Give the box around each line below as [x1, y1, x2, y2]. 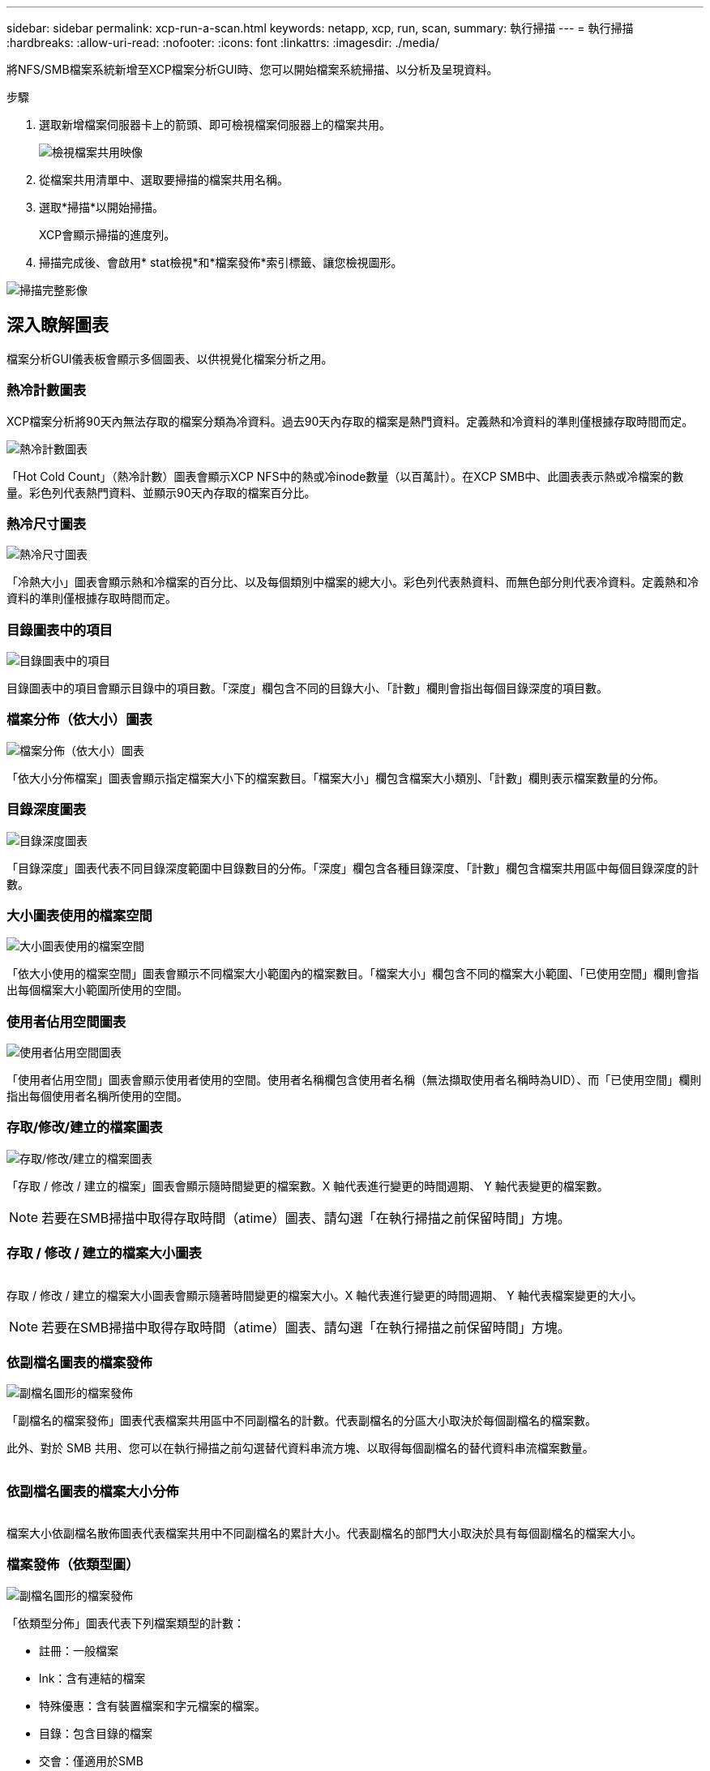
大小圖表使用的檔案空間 [6, 907, 152, 924]
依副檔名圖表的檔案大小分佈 [6, 1482, 179, 1499]
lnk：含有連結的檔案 [39, 1670, 146, 1685]
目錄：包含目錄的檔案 [39, 1726, 152, 1740]
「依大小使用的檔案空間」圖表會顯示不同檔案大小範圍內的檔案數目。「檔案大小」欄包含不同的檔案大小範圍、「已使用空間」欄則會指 [6, 967, 699, 981]
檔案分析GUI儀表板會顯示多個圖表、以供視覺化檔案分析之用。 [6, 351, 333, 366]
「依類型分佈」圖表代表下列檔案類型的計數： [6, 1615, 245, 1630]
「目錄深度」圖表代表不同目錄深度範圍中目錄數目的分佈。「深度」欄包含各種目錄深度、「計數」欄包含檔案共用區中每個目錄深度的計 [6, 860, 699, 875]
